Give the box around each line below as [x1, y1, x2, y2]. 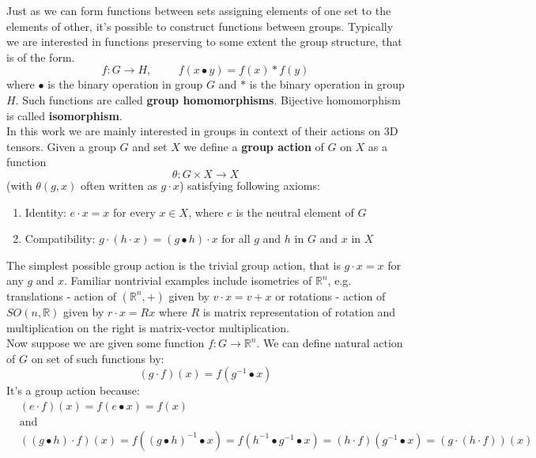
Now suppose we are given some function [6, 335, 205, 351]
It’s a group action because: [6, 382, 140, 399]
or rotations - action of [275, 287, 386, 304]
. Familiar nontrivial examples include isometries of [64, 272, 312, 289]
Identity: [25, 203, 66, 220]
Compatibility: [25, 230, 96, 247]
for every [113, 203, 156, 220]
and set [132, 138, 168, 154]
